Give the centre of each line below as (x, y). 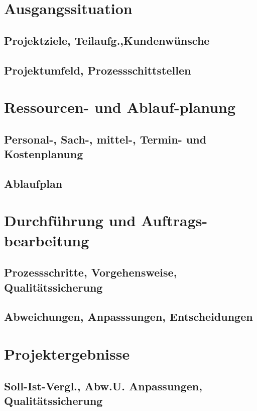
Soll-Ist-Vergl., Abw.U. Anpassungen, (103, 386)
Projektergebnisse (67, 353)
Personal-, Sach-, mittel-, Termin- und (105, 139)
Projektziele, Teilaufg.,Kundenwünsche (107, 40)
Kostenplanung (44, 154)
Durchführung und (70, 220)
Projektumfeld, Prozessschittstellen (98, 70)
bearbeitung (47, 240)
